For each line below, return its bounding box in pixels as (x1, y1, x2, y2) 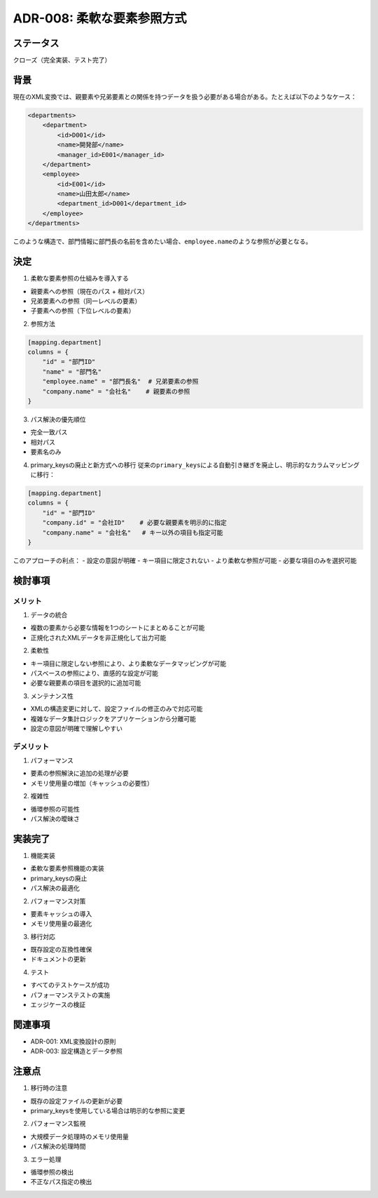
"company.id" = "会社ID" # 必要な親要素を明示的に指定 (42, 519, 227, 527)
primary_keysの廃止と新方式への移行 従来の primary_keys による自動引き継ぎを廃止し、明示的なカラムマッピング (30, 460, 360, 469)
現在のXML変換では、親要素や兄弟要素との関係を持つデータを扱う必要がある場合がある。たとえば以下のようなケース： (13, 92, 357, 101)
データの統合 (30, 611, 68, 619)
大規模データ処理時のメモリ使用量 (30, 1132, 129, 1140)
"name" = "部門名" (42, 368, 102, 375)
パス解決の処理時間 (30, 1142, 86, 1150)
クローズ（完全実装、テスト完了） (13, 56, 111, 65)
